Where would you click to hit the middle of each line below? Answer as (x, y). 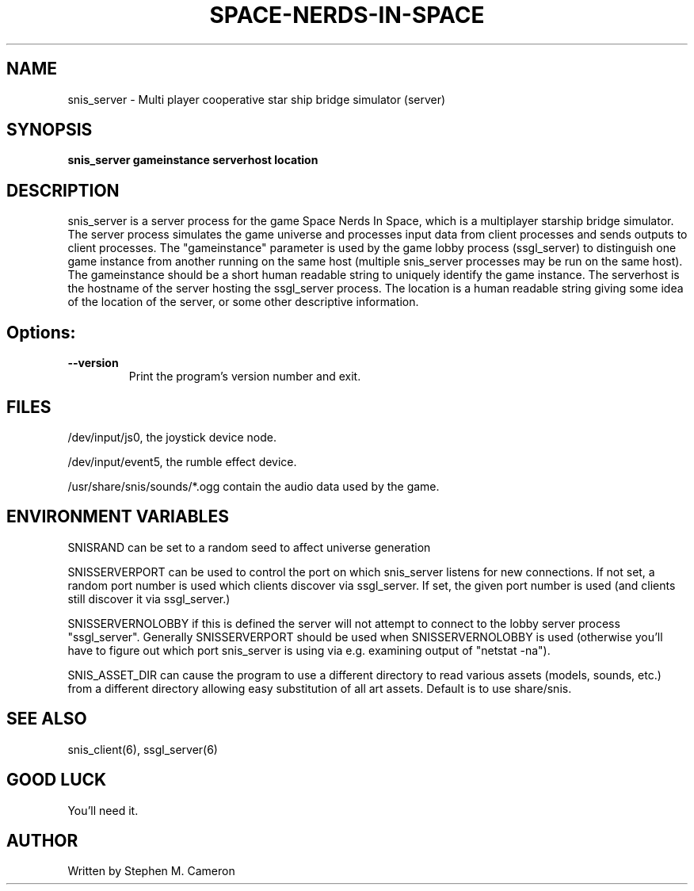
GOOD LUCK (57, 780)
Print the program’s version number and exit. (245, 377)
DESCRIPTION (63, 190)
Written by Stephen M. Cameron (151, 871)
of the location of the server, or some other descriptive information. (243, 302)
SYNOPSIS (50, 130)
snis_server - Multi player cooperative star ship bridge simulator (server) (257, 99)
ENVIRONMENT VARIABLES (118, 517)
